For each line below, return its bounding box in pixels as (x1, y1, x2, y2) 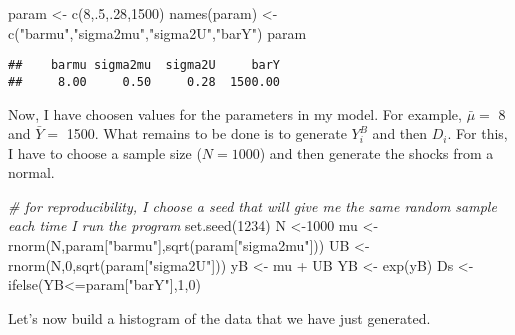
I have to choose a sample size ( (8, 142, 202, 163)
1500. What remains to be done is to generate (66, 123, 347, 144)
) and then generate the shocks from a (259, 142, 494, 163)
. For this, (447, 123, 508, 144)
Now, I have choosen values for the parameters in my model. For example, (8, 103, 462, 124)
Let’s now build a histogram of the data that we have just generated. (8, 307, 431, 328)
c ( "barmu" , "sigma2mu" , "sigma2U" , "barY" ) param (8, 22, 307, 43)
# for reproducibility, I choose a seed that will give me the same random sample (8, 195, 497, 216)
